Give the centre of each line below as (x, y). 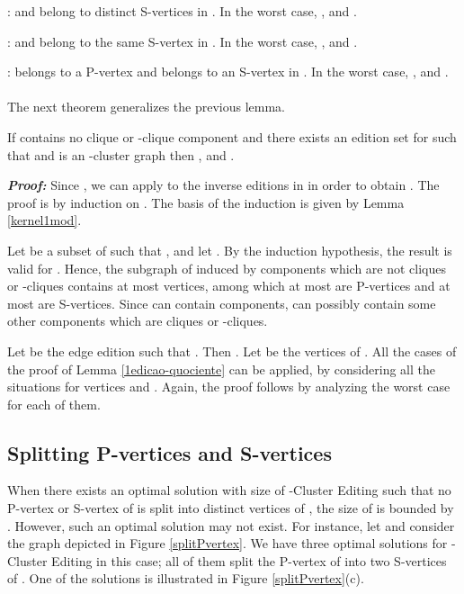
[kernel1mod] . (45, 220)
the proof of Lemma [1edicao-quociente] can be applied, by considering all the (221, 369)
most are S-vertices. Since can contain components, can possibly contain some (222, 303)
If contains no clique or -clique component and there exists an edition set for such (232, 136)
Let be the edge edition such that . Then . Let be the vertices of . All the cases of (232, 351)
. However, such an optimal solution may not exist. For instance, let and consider (231, 525)
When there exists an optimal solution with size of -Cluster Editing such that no (229, 490)
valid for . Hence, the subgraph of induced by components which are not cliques (227, 268)
